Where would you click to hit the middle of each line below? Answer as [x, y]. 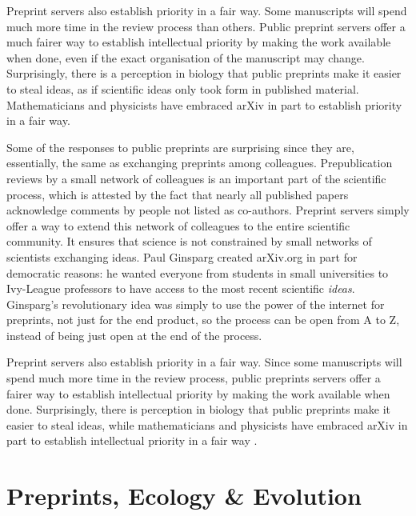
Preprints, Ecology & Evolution [184, 496]
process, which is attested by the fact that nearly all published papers [178, 194]
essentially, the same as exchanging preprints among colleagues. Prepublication [200, 163]
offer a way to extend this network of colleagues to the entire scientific [178, 225]
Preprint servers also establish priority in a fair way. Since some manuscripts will [204, 362]
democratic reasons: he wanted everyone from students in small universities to [198, 272]
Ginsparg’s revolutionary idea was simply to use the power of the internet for [196, 304]
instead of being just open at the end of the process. [134, 335]
